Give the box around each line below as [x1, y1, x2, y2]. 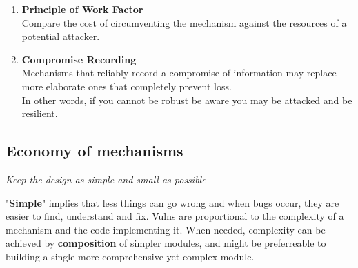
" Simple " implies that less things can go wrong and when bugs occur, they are [6, 195, 339, 209]
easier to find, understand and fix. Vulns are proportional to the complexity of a [6, 209, 344, 223]
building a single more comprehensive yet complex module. [6, 249, 255, 263]
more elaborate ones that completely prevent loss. [21, 79, 232, 93]
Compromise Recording [21, 52, 137, 66]
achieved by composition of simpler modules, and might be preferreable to [6, 236, 326, 250]
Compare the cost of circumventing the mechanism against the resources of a [21, 15, 347, 30]
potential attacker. [21, 29, 100, 43]
